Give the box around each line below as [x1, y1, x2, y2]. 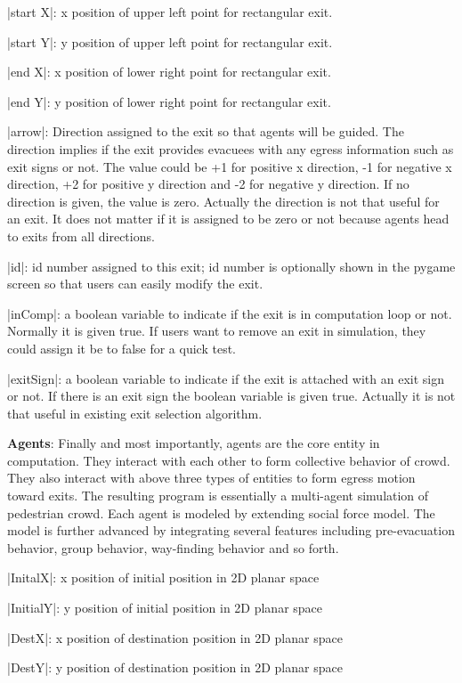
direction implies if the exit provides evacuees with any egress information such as [7, 139, 454, 158]
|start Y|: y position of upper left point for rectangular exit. [7, 32, 333, 51]
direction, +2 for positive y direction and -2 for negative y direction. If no [7, 175, 409, 193]
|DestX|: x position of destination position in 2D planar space [7, 628, 343, 646]
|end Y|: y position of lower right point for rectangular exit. [7, 92, 331, 110]
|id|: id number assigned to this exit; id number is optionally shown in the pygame [7, 256, 456, 275]
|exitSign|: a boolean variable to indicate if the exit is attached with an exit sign [7, 369, 444, 387]
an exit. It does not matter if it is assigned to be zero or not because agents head [7, 209, 450, 228]
